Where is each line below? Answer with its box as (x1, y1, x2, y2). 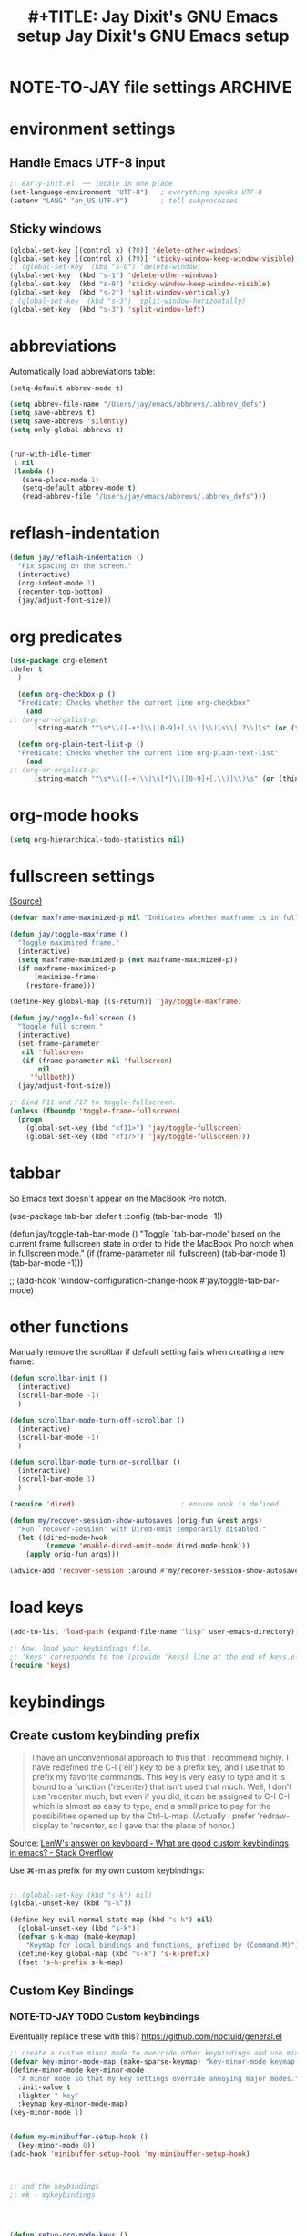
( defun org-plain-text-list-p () (17, 740, 145, 750)
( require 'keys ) (9, 1661, 71, 1670)
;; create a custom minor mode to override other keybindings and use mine (9, 2049, 303, 2058)
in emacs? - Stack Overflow (9, 1847, 114, 1858)
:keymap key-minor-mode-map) (17, 2099, 128, 2108)
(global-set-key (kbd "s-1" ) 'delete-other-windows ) (9, 271, 219, 280)
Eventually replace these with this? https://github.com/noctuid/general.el (9, 2031, 282, 2042)
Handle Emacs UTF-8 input (9, 155, 166, 171)
